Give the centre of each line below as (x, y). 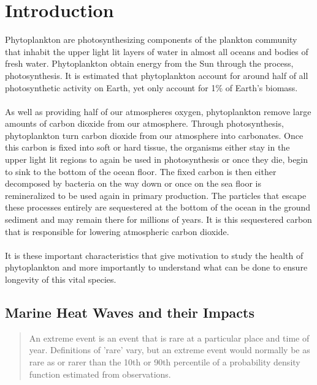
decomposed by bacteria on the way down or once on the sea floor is (133, 183)
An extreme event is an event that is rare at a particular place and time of (169, 338)
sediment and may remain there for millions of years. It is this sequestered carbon (158, 219)
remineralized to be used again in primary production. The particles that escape (156, 195)
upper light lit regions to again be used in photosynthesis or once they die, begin (157, 159)
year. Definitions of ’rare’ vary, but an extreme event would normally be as (170, 350)
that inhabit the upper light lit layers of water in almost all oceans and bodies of (157, 51)
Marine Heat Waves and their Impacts (130, 312)
